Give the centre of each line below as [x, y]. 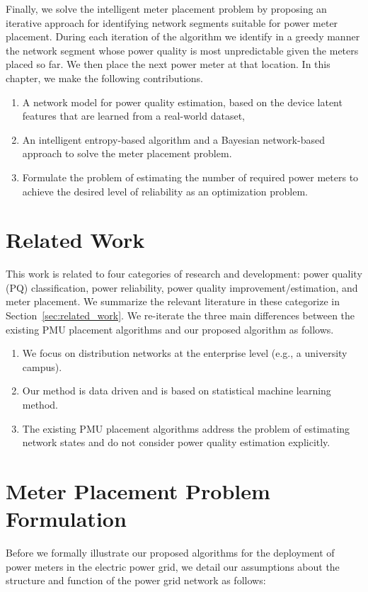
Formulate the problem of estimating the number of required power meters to [190, 177]
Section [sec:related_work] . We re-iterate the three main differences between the [180, 315]
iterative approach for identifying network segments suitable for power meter [172, 22]
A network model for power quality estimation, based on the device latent [182, 102]
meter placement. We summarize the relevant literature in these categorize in [173, 301]
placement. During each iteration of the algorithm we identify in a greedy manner [183, 36]
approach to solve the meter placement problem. [127, 153]
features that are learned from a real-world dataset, [134, 116]
